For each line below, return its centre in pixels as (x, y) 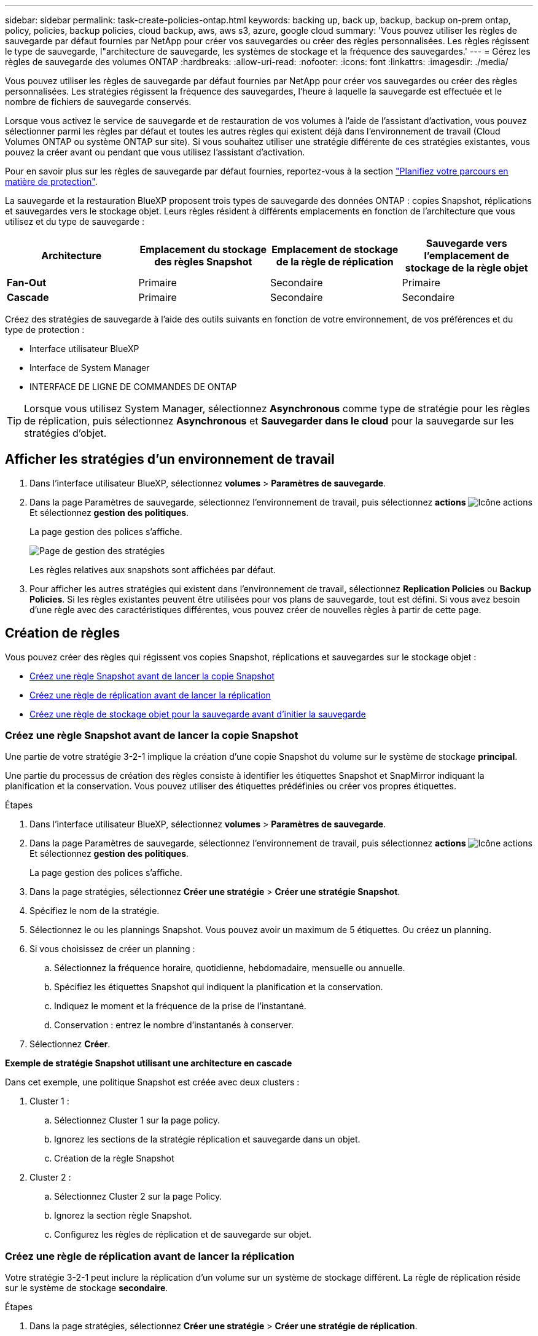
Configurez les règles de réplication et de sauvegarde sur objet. (183, 1235)
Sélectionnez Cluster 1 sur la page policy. (137, 1120)
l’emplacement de (466, 256)
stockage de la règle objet (466, 268)
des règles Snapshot (203, 262)
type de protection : (45, 330)
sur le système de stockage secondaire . (87, 1288)
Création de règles (63, 633)
